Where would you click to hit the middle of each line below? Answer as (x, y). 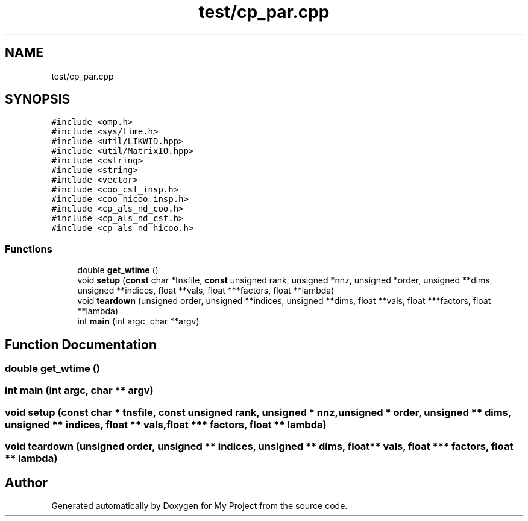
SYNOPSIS (38, 99)
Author (26, 482)
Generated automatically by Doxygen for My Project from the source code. (200, 506)
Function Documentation (81, 344)
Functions (29, 249)
